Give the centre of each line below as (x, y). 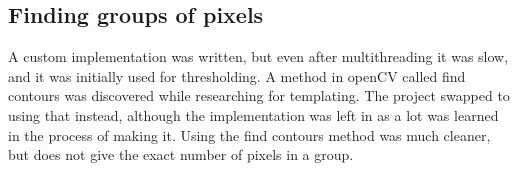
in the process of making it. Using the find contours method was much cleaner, (249, 134)
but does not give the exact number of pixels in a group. (181, 154)
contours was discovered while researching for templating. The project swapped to (259, 95)
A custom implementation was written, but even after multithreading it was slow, (258, 56)
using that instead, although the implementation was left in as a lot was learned (253, 114)
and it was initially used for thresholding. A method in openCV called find (237, 75)
